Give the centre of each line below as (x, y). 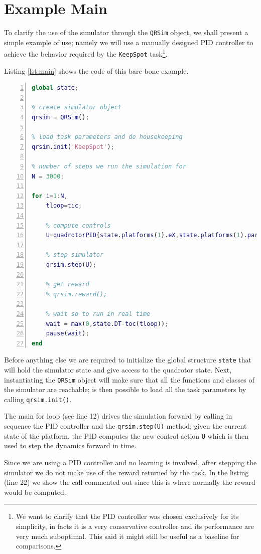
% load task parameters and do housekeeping (107, 137)
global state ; (55, 88)
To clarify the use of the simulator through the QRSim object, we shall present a (126, 32)
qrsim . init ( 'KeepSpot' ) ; (73, 147)
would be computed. (35, 492)
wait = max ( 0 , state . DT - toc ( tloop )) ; (107, 324)
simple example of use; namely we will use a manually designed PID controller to (129, 42)
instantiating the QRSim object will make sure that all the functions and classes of (129, 379)
